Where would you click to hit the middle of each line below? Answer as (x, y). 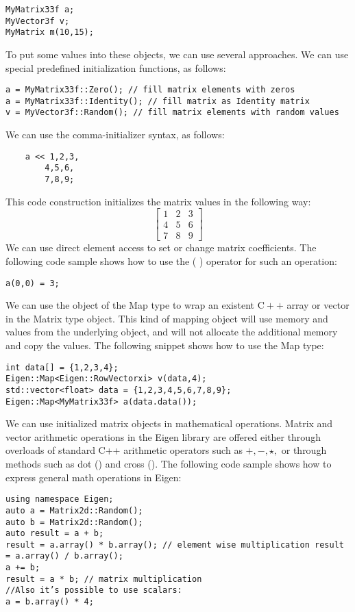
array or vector (318, 305)
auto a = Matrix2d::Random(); (74, 510)
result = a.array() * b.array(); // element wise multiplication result (175, 545)
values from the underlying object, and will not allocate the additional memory (172, 332)
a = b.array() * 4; (50, 602)
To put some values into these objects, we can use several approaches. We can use (177, 54)
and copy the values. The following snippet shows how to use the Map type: (165, 345)
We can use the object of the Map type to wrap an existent (130, 305)
